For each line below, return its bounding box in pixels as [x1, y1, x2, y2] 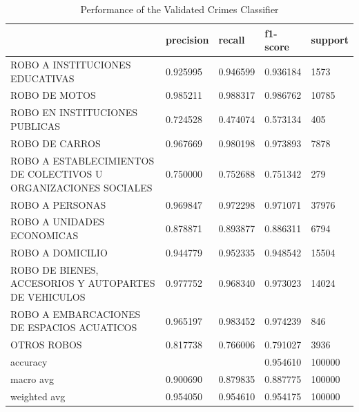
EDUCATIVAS [10, 71, 75, 85]
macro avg [10, 371, 55, 386]
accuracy [10, 355, 48, 369]
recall [218, 32, 245, 47]
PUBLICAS [10, 118, 61, 133]
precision [166, 32, 209, 47]
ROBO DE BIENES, [10, 262, 99, 277]
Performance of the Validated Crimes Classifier [80, 2, 279, 16]
